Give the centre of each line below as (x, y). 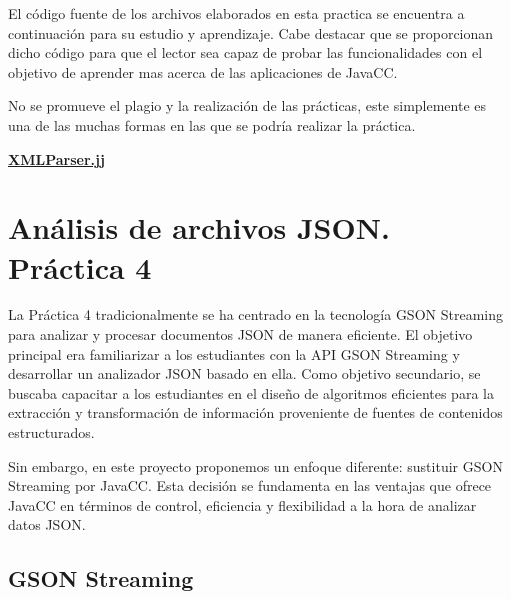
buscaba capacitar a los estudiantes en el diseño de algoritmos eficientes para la (251, 392)
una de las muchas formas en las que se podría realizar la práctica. (212, 124)
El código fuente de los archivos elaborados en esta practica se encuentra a (236, 13)
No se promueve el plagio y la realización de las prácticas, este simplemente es (247, 105)
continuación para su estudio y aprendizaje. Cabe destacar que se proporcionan (251, 32)
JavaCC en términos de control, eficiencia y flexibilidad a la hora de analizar (242, 504)
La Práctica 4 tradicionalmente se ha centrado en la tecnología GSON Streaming (255, 314)
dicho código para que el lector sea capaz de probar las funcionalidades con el (245, 52)
